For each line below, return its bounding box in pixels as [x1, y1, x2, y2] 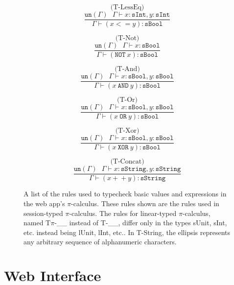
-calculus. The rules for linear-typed [69, 208, 177, 218]
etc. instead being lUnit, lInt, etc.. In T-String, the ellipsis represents [23, 227, 231, 237]
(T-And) [115, 66, 140, 73]
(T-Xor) [115, 127, 140, 135]
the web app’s [23, 198, 65, 208]
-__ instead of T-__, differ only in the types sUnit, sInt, [54, 217, 227, 228]
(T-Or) [117, 96, 138, 104]
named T [23, 217, 51, 228]
